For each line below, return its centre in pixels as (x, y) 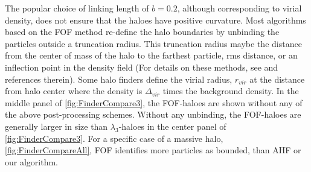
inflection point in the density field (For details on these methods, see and (142, 67)
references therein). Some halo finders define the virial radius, (119, 79)
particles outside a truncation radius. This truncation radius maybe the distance (153, 43)
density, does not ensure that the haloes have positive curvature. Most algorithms (155, 20)
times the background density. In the (231, 91)
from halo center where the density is (74, 91)
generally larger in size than (56, 126)
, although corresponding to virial (239, 8)
